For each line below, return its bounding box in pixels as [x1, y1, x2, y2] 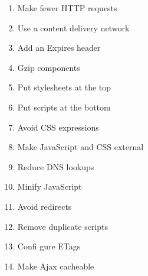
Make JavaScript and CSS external [17, 141, 144, 153]
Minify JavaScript [17, 180, 82, 193]
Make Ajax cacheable [17, 259, 94, 272]
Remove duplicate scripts [17, 220, 108, 232]
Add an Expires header [17, 41, 101, 54]
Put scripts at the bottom [17, 100, 111, 113]
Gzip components [17, 61, 80, 73]
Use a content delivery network [17, 21, 130, 34]
